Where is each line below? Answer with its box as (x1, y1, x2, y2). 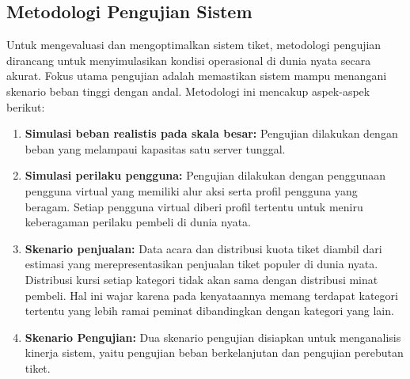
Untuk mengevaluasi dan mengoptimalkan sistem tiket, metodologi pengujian (6, 36, 382, 53)
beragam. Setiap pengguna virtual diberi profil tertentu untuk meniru (25, 198, 363, 214)
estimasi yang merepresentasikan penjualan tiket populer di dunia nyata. (25, 256, 378, 272)
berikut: (6, 98, 45, 115)
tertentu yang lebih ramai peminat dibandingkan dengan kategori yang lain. (25, 302, 394, 319)
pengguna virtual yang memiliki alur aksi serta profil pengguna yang (25, 182, 358, 199)
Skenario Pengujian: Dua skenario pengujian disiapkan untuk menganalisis (25, 328, 401, 345)
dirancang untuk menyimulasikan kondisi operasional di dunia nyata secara (6, 51, 371, 68)
